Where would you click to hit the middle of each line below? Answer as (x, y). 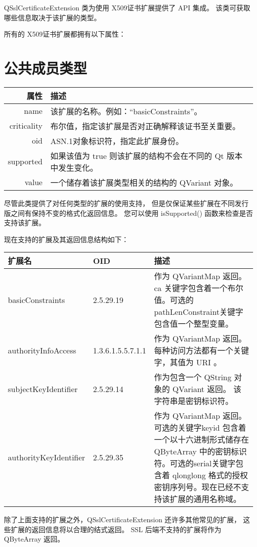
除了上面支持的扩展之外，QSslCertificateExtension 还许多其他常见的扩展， (123, 520)
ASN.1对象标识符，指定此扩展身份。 (117, 141)
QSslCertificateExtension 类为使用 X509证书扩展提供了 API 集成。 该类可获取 (127, 7)
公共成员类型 (46, 68)
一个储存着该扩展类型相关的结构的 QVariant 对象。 (144, 182)
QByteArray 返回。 (34, 539)
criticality (26, 126)
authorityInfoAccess (42, 350)
